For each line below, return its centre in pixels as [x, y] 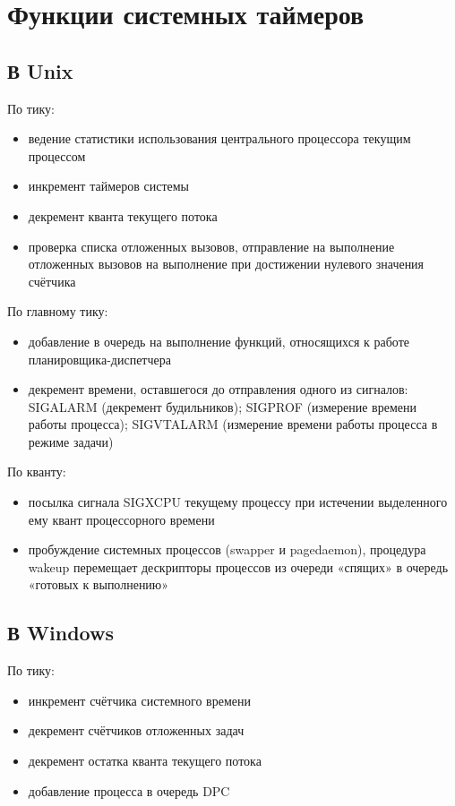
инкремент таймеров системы [109, 186]
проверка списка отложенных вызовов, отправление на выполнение [211, 246]
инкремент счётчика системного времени [139, 700]
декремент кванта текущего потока [123, 215]
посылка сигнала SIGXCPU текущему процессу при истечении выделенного [238, 502]
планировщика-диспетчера [99, 359]
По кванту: [37, 472]
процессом [57, 155]
